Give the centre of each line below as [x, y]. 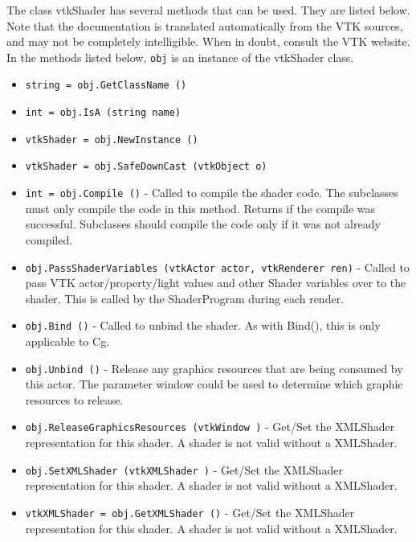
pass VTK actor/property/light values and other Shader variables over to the [216, 283]
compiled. [49, 239]
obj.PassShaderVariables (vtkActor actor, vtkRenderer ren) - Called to [217, 267]
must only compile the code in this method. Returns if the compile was [200, 208]
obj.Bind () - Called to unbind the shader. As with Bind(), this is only [203, 325]
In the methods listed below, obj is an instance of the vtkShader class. [180, 57]
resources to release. [74, 399]
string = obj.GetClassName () [106, 86]
